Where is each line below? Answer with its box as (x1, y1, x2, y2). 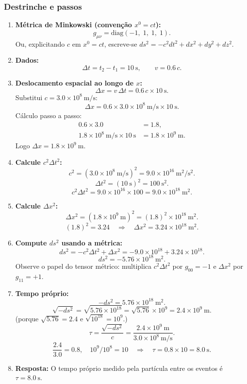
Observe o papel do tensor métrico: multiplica (15, 261, 152, 271)
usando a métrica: (61, 238, 122, 248)
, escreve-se (104, 38, 137, 49)
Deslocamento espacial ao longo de (15, 78, 134, 88)
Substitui (15, 92, 43, 102)
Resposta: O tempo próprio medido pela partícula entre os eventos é (15, 363, 223, 373)
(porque (15, 313, 39, 323)
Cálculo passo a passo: (15, 110, 82, 120)
